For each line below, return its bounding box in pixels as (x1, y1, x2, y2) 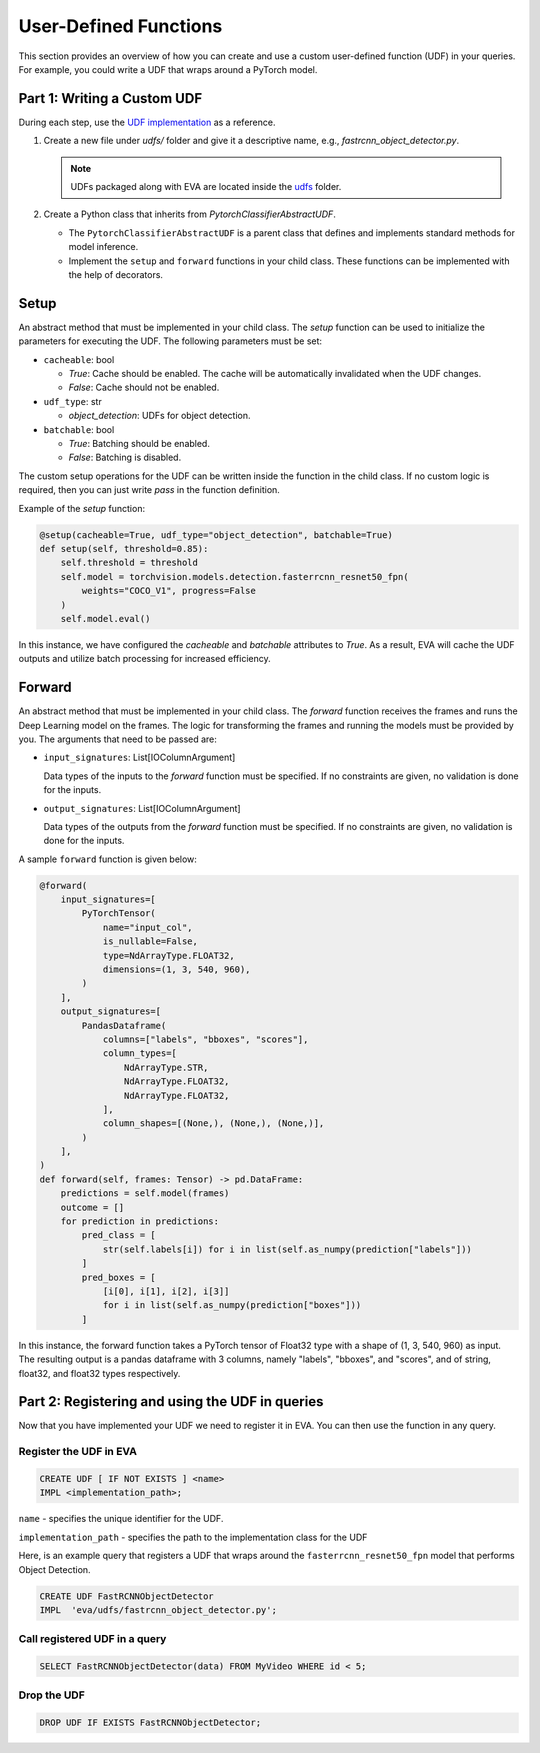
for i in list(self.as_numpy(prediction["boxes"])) (102, 1300, 362, 1311)
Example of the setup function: (18, 502, 145, 514)
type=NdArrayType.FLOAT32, (102, 950, 235, 961)
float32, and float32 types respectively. (18, 1367, 181, 1379)
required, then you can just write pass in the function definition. (18, 484, 280, 496)
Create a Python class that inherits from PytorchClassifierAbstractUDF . (43, 208, 337, 220)
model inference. (68, 241, 139, 253)
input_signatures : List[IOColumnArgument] (43, 751, 236, 764)
